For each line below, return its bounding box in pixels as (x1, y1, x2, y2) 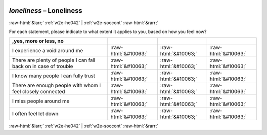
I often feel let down (12, 110, 59, 117)
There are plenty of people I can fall (12, 57, 96, 64)
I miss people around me (12, 98, 70, 104)
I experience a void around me (12, 47, 83, 54)
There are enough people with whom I (12, 82, 101, 89)
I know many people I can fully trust (12, 72, 95, 79)
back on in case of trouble (12, 63, 74, 70)
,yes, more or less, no (12, 37, 64, 44)
